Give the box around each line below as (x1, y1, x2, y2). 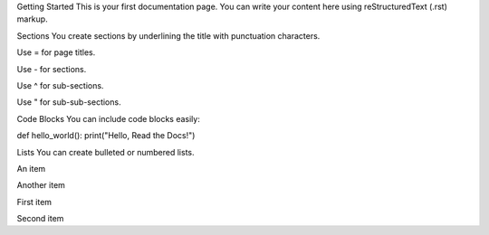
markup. (16, 14, 49, 24)
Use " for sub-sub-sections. (16, 97, 121, 108)
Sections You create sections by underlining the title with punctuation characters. (16, 30, 321, 41)
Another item (16, 180, 65, 191)
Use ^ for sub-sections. (16, 80, 104, 90)
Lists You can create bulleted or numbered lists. (16, 146, 195, 157)
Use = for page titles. (16, 47, 96, 58)
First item (16, 196, 53, 207)
